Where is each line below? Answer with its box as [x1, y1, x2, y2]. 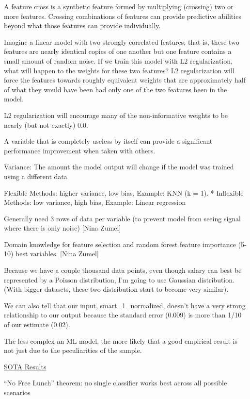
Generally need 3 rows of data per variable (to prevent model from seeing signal [4, 213, 241, 223]
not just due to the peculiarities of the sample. [4, 345, 142, 355]
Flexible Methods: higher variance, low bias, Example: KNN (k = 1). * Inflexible [4, 187, 244, 198]
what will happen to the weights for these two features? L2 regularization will [4, 65, 234, 75]
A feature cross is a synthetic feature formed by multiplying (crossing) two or [4, 1, 234, 11]
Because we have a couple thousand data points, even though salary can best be [4, 265, 242, 275]
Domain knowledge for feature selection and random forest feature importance [4, 239, 236, 249]
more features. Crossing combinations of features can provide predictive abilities [4, 11, 241, 21]
